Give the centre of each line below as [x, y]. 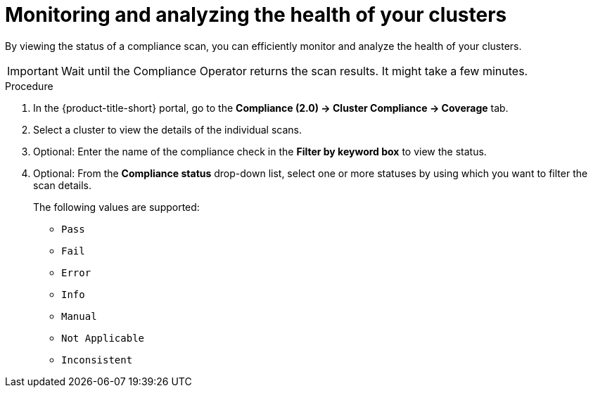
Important [33, 71]
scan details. [63, 185]
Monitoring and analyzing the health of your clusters [256, 15]
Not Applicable [103, 338]
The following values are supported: [116, 207]
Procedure [29, 86]
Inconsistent [97, 360]
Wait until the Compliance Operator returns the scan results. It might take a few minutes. [294, 71]
